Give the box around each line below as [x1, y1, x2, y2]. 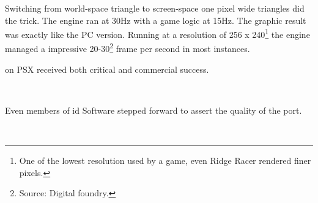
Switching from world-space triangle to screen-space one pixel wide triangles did [5, 2, 305, 14]
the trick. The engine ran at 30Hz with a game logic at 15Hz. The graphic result [5, 13, 306, 26]
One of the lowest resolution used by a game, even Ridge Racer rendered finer [19, 154, 311, 167]
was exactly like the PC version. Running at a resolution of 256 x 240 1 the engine [5, 26, 310, 40]
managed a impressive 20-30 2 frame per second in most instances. [5, 40, 250, 55]
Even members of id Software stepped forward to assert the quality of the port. [5, 103, 302, 116]
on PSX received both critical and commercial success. [5, 62, 209, 75]
